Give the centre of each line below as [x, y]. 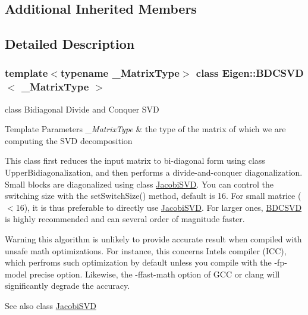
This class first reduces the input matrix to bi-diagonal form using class [135, 160]
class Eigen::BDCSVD [250, 73]
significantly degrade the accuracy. [67, 286]
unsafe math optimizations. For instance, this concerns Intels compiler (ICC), [146, 250]
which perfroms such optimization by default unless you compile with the [138, 262]
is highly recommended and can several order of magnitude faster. [125, 219]
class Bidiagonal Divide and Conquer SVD [82, 109]
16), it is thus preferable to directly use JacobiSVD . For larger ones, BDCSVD [159, 207]
